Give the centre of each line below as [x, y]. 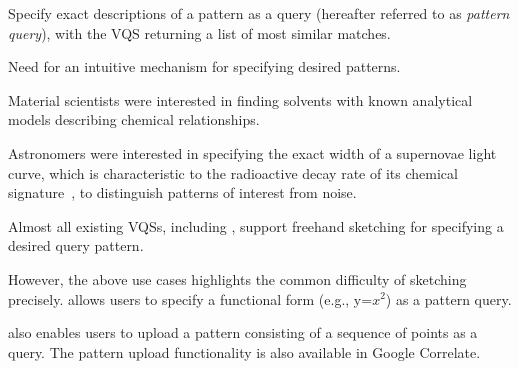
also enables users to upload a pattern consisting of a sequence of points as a [243, 332]
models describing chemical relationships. [134, 119]
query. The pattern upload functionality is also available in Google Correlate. [244, 351]
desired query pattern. [76, 245]
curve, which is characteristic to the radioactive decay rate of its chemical [233, 172]
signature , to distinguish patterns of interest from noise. [182, 192]
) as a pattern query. [448, 298]
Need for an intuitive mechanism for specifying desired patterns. [204, 66]
